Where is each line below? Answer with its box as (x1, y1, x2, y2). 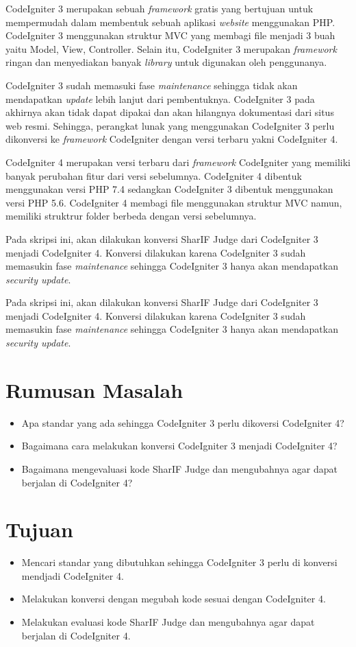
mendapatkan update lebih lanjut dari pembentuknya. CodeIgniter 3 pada (5, 91, 315, 106)
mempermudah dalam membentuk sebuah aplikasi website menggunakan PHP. (5, 14, 335, 29)
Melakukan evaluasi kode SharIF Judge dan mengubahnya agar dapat (21, 615, 315, 629)
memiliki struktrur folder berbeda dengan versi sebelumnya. (5, 209, 257, 223)
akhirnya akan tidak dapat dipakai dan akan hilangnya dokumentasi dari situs (5, 105, 334, 119)
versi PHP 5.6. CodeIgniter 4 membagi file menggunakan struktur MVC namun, (5, 195, 342, 209)
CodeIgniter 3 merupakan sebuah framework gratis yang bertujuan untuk (5, 1, 314, 15)
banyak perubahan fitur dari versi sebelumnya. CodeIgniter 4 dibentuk (5, 168, 302, 183)
